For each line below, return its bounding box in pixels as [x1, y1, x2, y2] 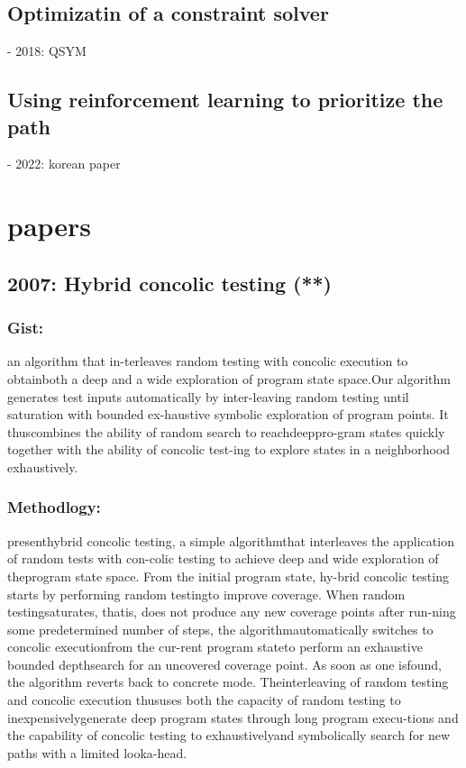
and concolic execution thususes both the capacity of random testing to [7, 690, 401, 709]
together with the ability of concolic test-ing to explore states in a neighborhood [7, 440, 451, 459]
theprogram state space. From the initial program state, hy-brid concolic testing [7, 566, 449, 585]
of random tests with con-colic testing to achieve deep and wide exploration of [7, 549, 439, 568]
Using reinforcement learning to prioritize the [7, 86, 443, 114]
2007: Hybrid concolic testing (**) [7, 269, 332, 297]
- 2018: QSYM [7, 41, 87, 60]
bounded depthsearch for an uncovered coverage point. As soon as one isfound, [7, 654, 443, 673]
